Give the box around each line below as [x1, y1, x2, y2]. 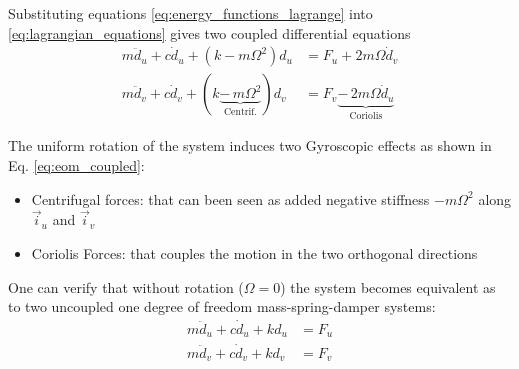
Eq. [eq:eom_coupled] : [8, 154, 145, 175]
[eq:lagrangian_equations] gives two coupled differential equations [8, 22, 411, 43]
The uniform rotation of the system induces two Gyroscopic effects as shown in [8, 135, 492, 156]
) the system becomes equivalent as [280, 276, 496, 297]
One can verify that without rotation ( [8, 276, 244, 297]
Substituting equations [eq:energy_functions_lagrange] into [8, 3, 373, 23]
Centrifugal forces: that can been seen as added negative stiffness [31, 188, 430, 209]
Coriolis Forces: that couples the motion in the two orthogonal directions [31, 242, 478, 263]
